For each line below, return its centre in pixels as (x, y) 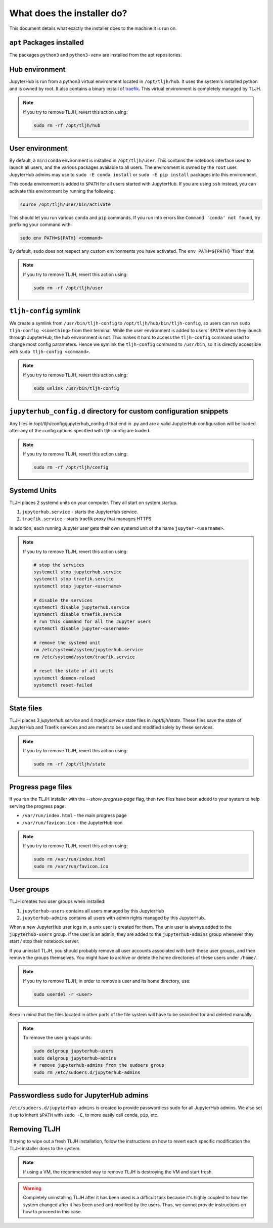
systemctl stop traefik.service (74, 579)
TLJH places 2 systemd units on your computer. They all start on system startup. (94, 503)
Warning (32, 1188)
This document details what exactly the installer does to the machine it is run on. (93, 28)
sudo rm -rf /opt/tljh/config (71, 467)
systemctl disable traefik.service (78, 615)
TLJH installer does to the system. (45, 1148)
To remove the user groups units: (57, 1038)
